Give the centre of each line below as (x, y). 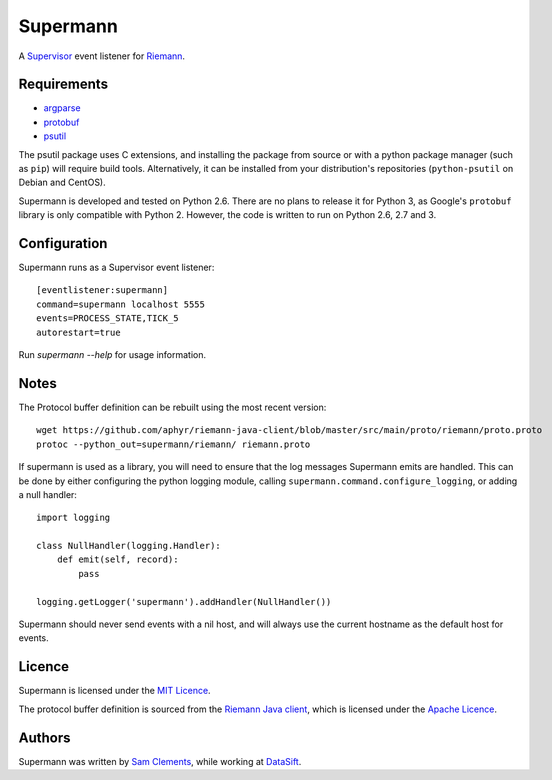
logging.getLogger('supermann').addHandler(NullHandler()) (184, 601)
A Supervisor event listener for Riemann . (101, 56)
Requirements (63, 84)
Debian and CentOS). (62, 182)
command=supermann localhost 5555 (120, 304)
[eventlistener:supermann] (102, 290)
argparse (62, 108)
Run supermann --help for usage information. (112, 355)
